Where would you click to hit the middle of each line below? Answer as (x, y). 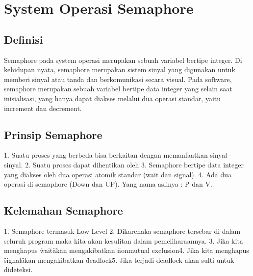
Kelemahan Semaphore (63, 210)
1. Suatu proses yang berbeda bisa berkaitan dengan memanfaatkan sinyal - (118, 155)
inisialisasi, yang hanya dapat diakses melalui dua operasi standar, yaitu (113, 98)
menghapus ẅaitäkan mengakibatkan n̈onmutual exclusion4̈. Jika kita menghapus (126, 250)
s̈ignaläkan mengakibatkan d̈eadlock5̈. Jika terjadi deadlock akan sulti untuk (119, 260)
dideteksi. (18, 269)
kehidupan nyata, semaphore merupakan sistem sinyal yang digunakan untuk (120, 69)
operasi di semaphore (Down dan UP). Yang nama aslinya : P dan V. (108, 184)
